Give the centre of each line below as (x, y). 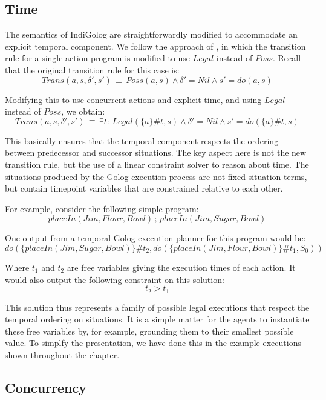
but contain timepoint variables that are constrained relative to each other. (144, 188)
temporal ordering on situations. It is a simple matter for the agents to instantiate (157, 319)
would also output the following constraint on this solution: (115, 279)
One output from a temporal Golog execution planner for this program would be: (155, 238)
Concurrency (46, 387)
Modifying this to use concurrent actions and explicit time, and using (133, 99)
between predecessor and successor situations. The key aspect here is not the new (156, 152)
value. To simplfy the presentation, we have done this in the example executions (153, 343)
